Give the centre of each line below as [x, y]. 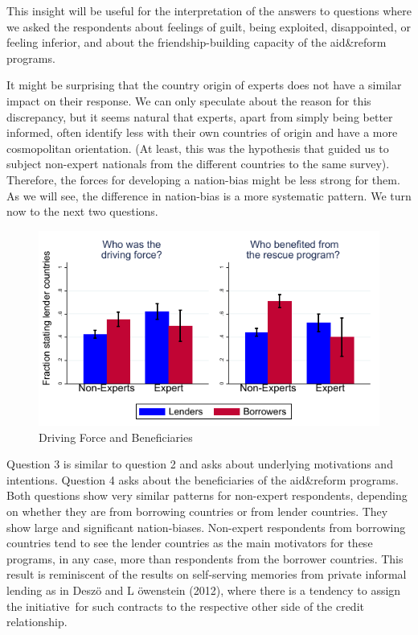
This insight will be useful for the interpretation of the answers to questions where [209, 10]
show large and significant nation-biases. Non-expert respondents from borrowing [206, 527]
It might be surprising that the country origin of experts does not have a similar [204, 85]
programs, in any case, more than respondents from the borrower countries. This [205, 558]
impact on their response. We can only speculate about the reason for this [189, 100]
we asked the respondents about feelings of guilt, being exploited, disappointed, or [209, 26]
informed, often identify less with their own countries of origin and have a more [202, 132]
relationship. [37, 622]
